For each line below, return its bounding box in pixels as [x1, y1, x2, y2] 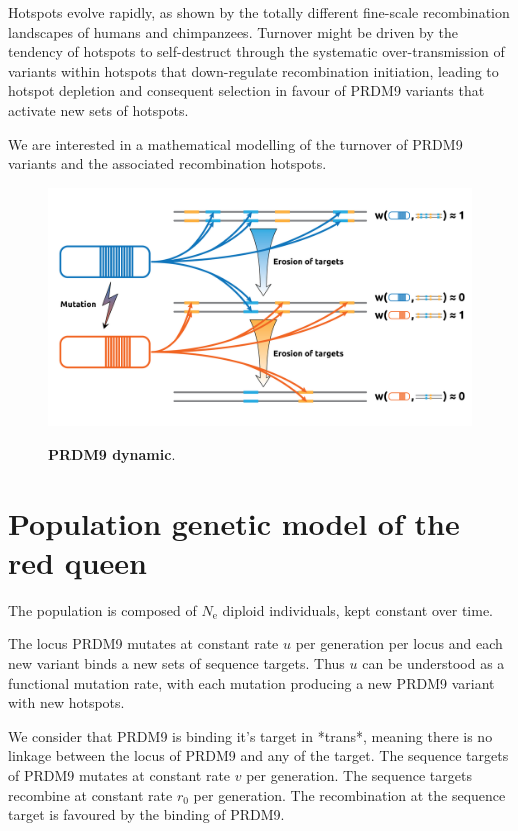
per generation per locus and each [295, 633, 503, 654]
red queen [8, 541, 147, 582]
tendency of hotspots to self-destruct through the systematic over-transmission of [8, 41, 505, 62]
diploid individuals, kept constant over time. [222, 599, 493, 620]
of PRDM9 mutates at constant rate [8, 764, 231, 785]
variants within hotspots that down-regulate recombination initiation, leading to [8, 60, 499, 81]
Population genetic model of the [8, 502, 460, 543]
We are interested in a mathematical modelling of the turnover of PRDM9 [8, 133, 463, 154]
